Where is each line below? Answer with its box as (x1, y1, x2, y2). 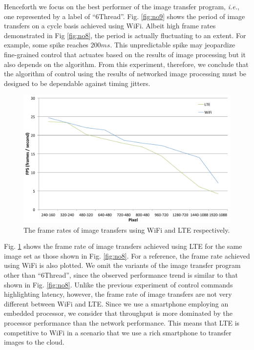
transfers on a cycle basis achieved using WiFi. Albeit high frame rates (4, 21, 216, 31)
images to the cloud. (4, 337, 64, 347)
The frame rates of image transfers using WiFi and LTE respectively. (23, 224, 230, 235)
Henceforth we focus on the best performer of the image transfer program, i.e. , (4, 1, 239, 11)
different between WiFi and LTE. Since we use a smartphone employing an (4, 298, 229, 308)
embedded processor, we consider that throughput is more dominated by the (4, 308, 233, 318)
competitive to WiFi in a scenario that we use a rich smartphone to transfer (4, 327, 232, 337)
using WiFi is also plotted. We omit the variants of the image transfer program (4, 260, 241, 270)
